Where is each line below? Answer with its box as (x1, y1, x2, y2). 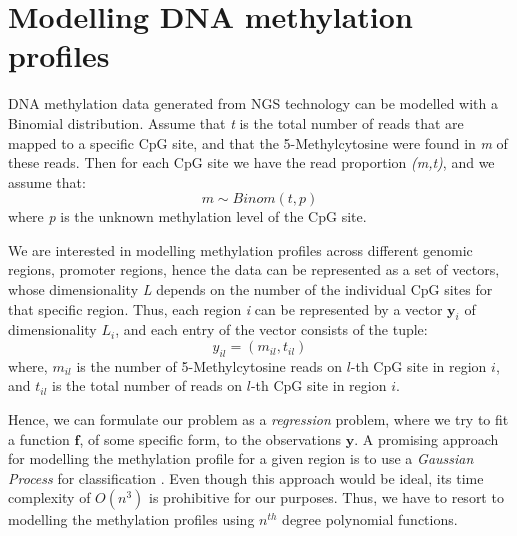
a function (8, 428, 70, 449)
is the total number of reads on (52, 375, 243, 396)
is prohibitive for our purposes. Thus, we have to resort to (149, 487, 504, 508)
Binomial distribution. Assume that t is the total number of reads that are (8, 112, 464, 133)
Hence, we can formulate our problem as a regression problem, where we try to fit (8, 409, 509, 430)
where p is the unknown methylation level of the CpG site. (8, 206, 367, 227)
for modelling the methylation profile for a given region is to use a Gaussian (8, 448, 474, 469)
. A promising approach (354, 428, 499, 449)
